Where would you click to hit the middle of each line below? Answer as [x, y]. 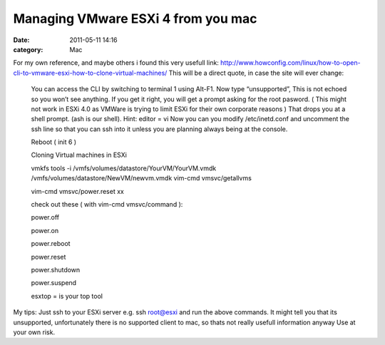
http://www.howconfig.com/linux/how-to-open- [290, 63]
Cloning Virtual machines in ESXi [79, 155]
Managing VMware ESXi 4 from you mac [135, 19]
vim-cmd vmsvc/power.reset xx [77, 191]
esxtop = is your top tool [67, 296]
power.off [45, 217]
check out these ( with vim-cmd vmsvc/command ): [107, 205]
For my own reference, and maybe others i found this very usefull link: [116, 63]
